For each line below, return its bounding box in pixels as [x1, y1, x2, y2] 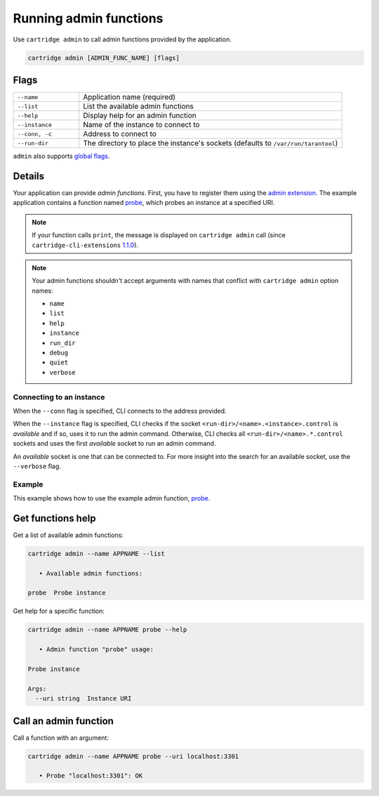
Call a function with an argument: [13, 734, 109, 742]
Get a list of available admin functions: [13, 531, 124, 539]
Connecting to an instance [13, 392, 105, 402]
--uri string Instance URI [35, 695, 132, 703]
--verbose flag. [13, 462, 61, 470]
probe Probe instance [27, 589, 106, 597]
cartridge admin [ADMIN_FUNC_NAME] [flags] [27, 53, 180, 62]
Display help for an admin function [83, 111, 197, 121]
